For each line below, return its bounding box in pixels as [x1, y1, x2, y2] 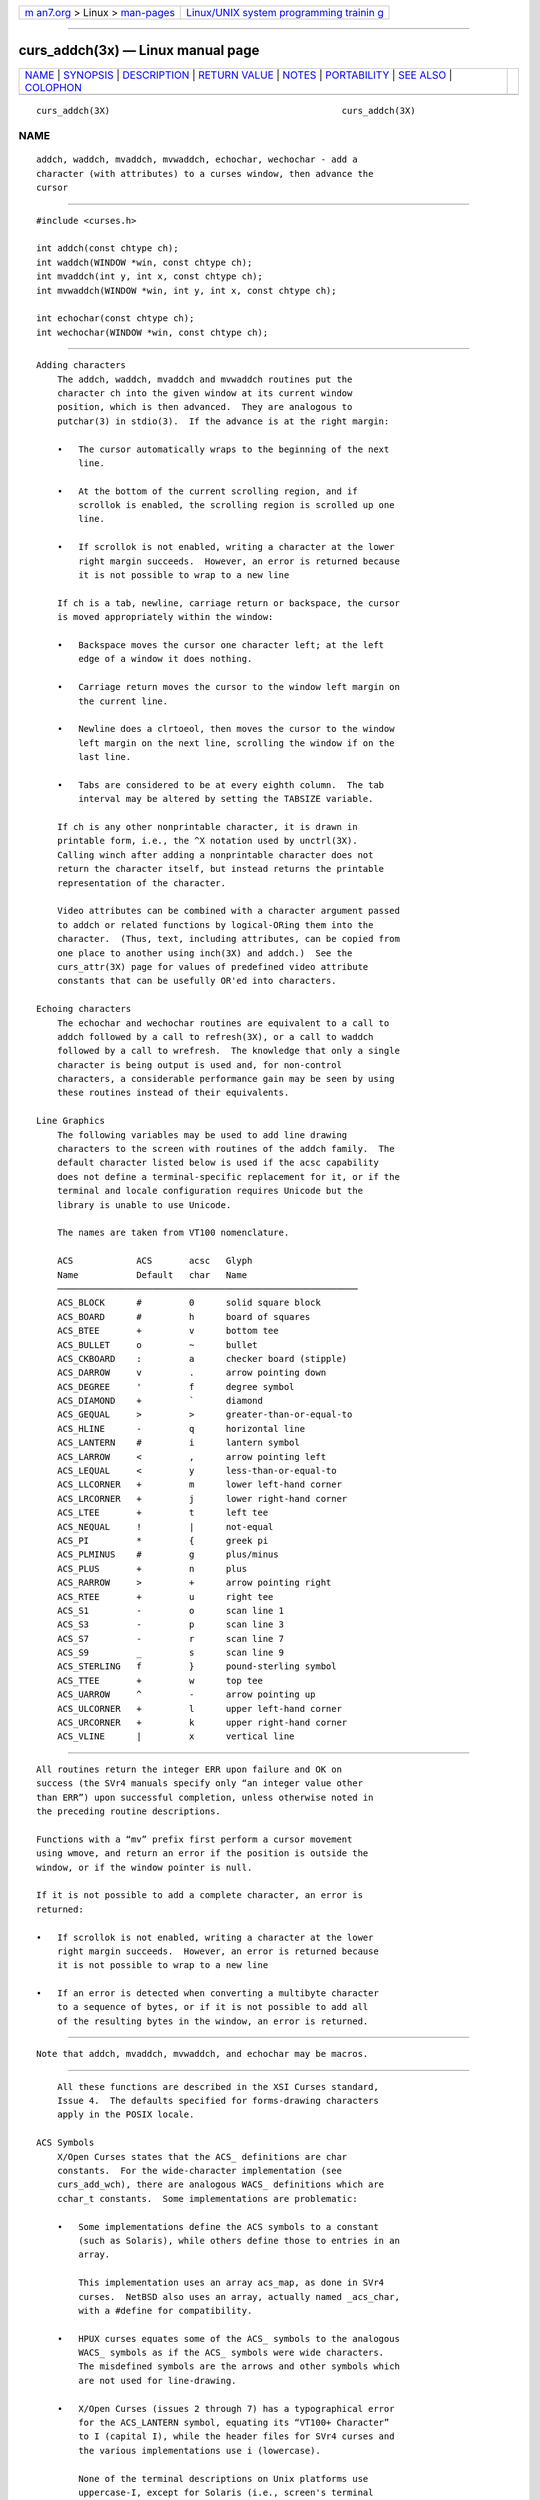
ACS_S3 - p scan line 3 [56, 1619, 285, 1630]
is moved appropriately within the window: [56, 611, 274, 623]
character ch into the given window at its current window [56, 387, 353, 399]
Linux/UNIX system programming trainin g [186, 6, 384, 19]
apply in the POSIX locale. [56, 2109, 195, 2120]
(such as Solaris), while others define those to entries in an [78, 2235, 400, 2246]
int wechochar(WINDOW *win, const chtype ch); [36, 326, 269, 338]
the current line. [78, 695, 169, 707]
